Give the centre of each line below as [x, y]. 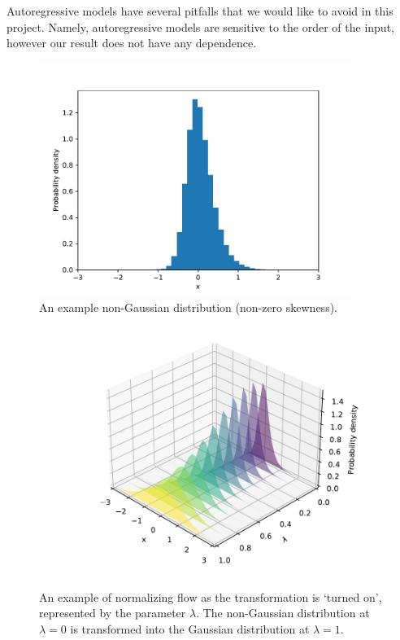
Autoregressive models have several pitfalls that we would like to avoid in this [200, 11]
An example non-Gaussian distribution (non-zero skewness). [188, 307]
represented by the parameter [113, 613]
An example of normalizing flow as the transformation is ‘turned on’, [211, 596]
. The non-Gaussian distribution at [283, 613]
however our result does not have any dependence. [132, 43]
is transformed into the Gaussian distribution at [190, 628]
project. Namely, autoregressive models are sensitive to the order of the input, [200, 26]
